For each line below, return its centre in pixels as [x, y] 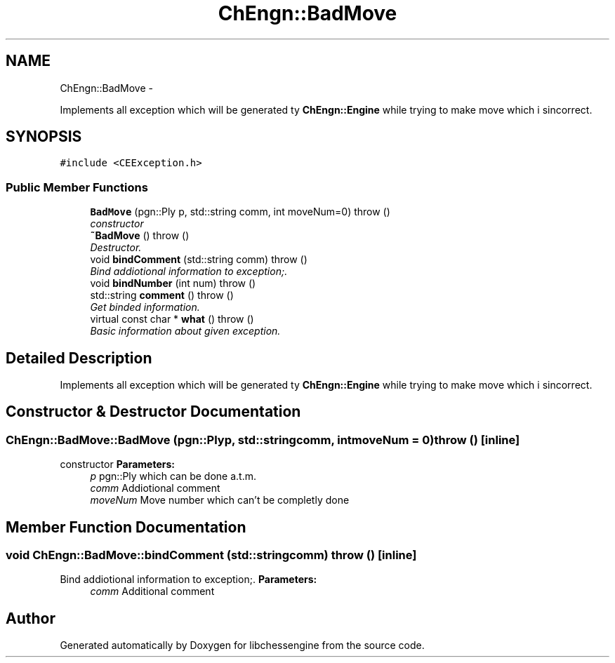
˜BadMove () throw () [140, 236]
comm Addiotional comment [155, 488]
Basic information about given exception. [185, 331]
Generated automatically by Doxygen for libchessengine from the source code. [242, 645]
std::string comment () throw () [162, 295]
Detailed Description [79, 358]
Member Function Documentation [126, 527]
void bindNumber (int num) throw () [173, 283]
